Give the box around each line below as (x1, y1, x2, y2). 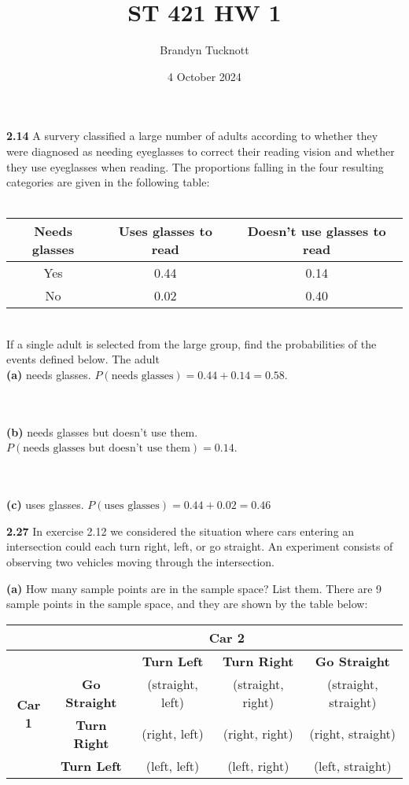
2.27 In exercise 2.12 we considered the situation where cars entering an (6, 522, 355, 539)
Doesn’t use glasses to (247, 222, 386, 241)
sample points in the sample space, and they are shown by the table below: (6, 595, 368, 612)
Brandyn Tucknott (160, 42, 249, 58)
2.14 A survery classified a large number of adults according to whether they (6, 127, 378, 144)
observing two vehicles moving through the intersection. (6, 554, 275, 569)
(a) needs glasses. (6, 367, 91, 383)
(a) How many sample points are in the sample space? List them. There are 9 (6, 580, 382, 596)
